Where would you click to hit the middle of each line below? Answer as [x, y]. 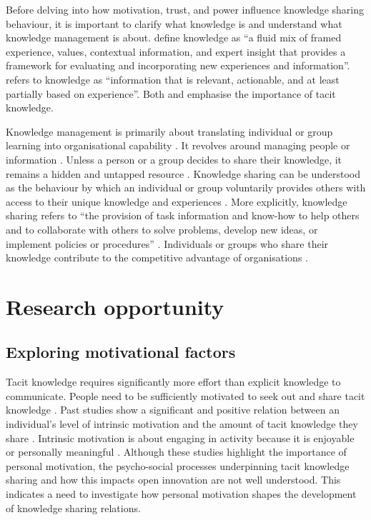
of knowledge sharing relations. [73, 507]
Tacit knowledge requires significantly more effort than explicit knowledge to [173, 382]
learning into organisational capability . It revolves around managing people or [178, 145]
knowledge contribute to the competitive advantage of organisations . [157, 257]
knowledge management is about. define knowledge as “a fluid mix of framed [174, 37]
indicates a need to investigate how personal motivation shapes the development [181, 494]
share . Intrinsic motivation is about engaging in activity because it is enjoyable [180, 437]
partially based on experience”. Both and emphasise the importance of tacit [171, 93]
